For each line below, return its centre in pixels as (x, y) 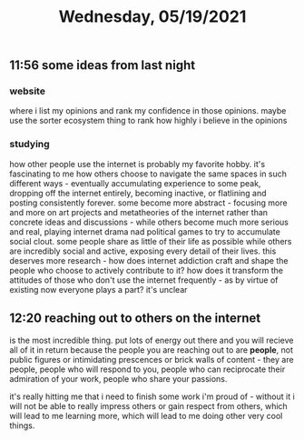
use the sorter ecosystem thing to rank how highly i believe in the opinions (148, 121)
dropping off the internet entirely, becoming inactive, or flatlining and (138, 193)
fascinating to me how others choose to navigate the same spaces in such (148, 174)
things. (22, 425)
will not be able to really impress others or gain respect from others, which (148, 405)
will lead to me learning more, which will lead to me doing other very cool (146, 415)
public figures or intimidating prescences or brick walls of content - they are (152, 359)
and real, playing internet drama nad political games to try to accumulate (145, 231)
